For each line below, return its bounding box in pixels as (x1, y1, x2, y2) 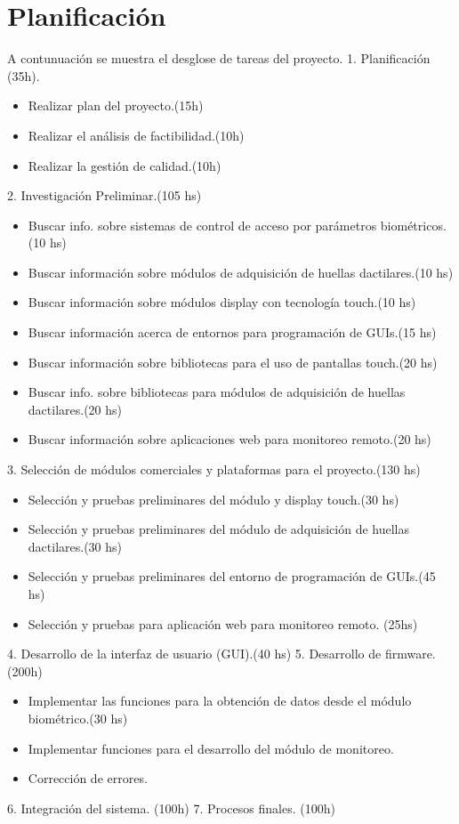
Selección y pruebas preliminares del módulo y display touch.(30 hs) (28, 489, 399, 508)
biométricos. (380, 215, 447, 234)
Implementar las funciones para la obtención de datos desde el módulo (28, 691, 412, 710)
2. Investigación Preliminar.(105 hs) (7, 186, 202, 205)
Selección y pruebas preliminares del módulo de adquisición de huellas (28, 520, 410, 538)
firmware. (384, 644, 436, 663)
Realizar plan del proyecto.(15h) (28, 96, 204, 115)
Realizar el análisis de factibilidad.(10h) (28, 125, 245, 144)
